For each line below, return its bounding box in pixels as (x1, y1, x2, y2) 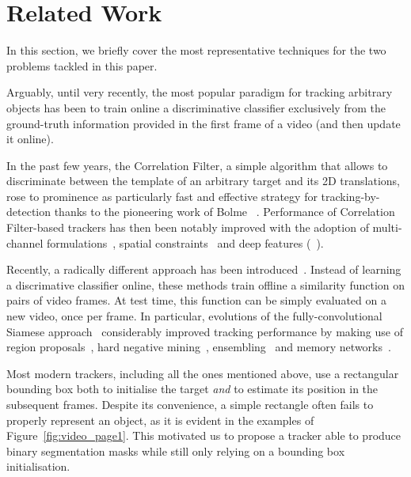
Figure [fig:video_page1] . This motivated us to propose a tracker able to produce (6, 427, 401, 444)
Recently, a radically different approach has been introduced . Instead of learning (6, 261, 401, 278)
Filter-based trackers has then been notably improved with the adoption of (6, 219, 369, 236)
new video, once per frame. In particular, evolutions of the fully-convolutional (6, 308, 382, 324)
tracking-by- (321, 187, 380, 204)
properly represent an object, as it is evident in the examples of (6, 411, 314, 428)
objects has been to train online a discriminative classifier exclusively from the (6, 99, 386, 115)
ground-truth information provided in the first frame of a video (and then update (6, 115, 401, 131)
